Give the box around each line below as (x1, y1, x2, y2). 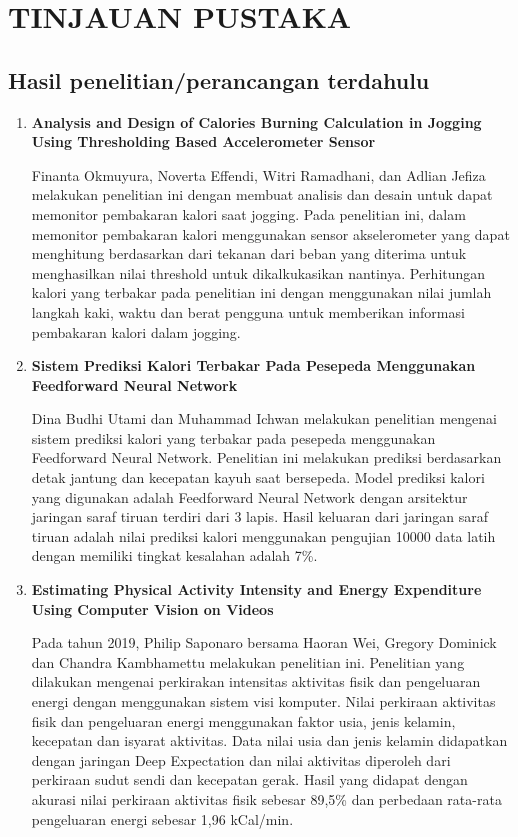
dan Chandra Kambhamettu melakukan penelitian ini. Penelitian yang (31, 651, 465, 672)
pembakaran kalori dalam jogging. (31, 321, 241, 342)
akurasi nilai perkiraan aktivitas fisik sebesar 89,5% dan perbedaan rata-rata (31, 788, 502, 809)
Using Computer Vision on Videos (31, 598, 274, 619)
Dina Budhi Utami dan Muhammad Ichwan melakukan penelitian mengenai (31, 408, 497, 429)
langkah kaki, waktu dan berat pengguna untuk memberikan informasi (31, 301, 465, 322)
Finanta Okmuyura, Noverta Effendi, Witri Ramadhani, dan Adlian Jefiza (31, 164, 486, 185)
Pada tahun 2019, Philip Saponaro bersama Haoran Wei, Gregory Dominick (31, 632, 497, 653)
